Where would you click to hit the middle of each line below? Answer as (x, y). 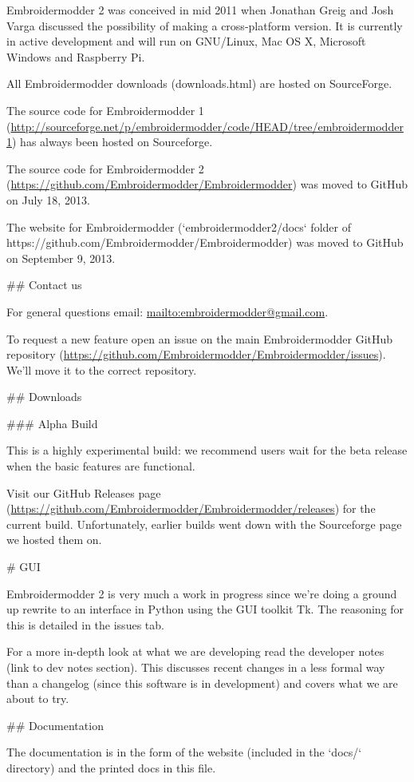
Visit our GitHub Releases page (84, 492)
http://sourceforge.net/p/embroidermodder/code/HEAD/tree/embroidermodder (207, 126)
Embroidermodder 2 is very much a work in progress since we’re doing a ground (202, 593)
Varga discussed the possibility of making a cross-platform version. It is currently (205, 25)
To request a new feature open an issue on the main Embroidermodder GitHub (200, 338)
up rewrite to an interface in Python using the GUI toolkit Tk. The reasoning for (205, 609)
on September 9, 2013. (61, 258)
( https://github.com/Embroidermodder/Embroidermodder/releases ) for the (191, 508)
